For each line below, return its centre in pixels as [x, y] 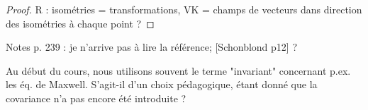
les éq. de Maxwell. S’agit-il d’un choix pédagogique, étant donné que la [162, 84]
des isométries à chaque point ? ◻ [80, 23]
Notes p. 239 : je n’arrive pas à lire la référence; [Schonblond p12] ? [152, 47]
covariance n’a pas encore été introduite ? [96, 98]
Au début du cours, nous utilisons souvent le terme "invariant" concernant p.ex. [178, 70]
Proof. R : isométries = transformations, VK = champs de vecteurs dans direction [184, 9]
